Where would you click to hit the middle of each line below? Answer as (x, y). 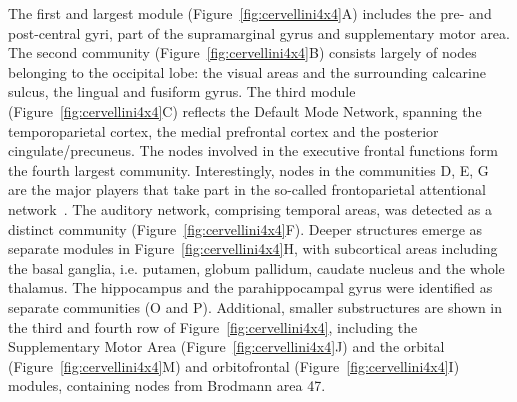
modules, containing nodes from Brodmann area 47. (167, 385)
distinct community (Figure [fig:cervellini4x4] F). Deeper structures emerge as (245, 228)
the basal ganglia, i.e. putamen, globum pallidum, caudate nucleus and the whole (256, 267)
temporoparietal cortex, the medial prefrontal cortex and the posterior (223, 130)
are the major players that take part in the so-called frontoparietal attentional (247, 189)
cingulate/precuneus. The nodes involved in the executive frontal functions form (253, 150)
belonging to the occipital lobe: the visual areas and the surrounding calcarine (247, 71)
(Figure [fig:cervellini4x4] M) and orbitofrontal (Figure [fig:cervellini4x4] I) (234, 365)
